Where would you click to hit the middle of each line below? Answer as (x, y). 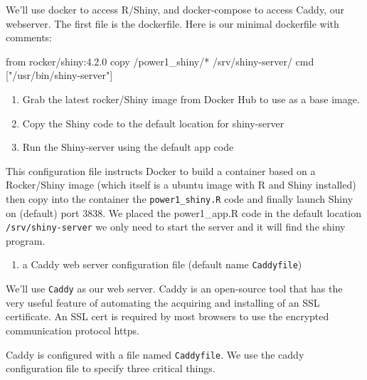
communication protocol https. (73, 330)
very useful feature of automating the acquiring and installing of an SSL (163, 302)
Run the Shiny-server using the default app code (128, 147)
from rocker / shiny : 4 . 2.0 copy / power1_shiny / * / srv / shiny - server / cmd (160, 61)
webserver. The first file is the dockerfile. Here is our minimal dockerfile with (172, 23)
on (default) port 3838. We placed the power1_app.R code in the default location (184, 212)
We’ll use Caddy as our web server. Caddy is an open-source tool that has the (174, 289)
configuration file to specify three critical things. (111, 368)
